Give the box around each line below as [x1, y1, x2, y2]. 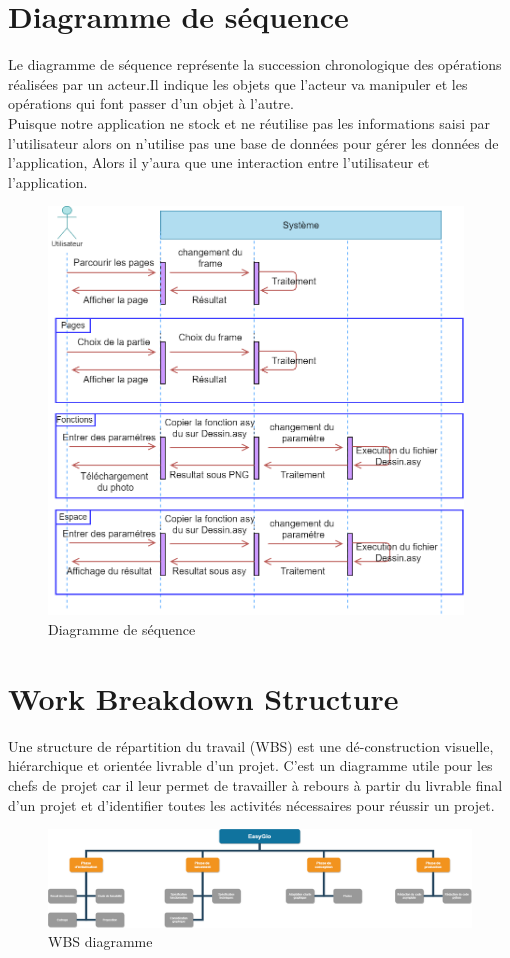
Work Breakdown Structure [8, 677, 399, 718]
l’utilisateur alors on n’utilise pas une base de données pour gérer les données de [8, 132, 499, 153]
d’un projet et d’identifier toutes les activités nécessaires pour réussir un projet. [8, 794, 495, 815]
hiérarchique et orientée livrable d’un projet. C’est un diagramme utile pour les [8, 755, 493, 776]
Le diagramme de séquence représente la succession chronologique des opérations [8, 54, 502, 75]
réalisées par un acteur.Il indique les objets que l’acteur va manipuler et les [8, 73, 468, 94]
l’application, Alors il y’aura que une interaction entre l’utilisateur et [8, 152, 430, 173]
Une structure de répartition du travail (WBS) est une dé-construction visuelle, [8, 735, 494, 756]
